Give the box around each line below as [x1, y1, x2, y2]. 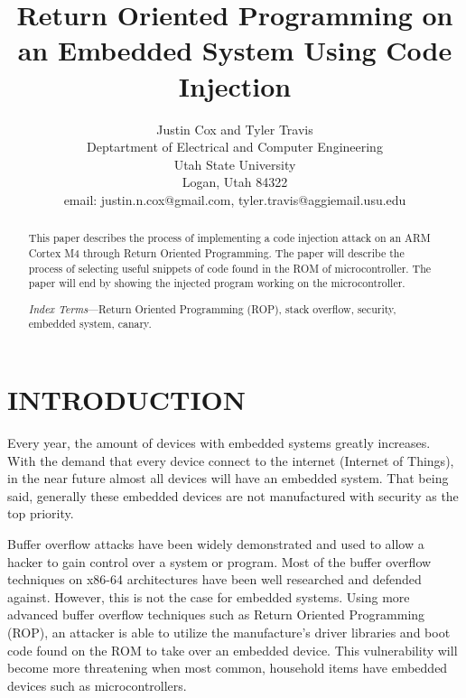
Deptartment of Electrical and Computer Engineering [87, 137, 383, 156]
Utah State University [173, 154, 296, 173]
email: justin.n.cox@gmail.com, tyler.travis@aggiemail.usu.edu [63, 190, 406, 209]
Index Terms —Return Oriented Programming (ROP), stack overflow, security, [28, 301, 396, 316]
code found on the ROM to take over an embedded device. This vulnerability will [7, 640, 458, 659]
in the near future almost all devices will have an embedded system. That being [7, 469, 449, 488]
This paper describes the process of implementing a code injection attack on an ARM [28, 230, 431, 246]
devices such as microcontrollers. [7, 675, 187, 694]
